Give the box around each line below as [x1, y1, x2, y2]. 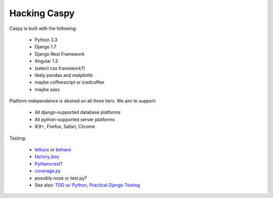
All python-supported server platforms [34, 116, 115, 123]
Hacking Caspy [9, 8, 75, 19]
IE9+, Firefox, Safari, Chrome [34, 124, 96, 130]
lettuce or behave [34, 147, 72, 153]
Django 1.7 [34, 44, 57, 50]
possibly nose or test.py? [34, 175, 87, 181]
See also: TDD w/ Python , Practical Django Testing [34, 182, 140, 188]
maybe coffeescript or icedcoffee [34, 79, 105, 86]
